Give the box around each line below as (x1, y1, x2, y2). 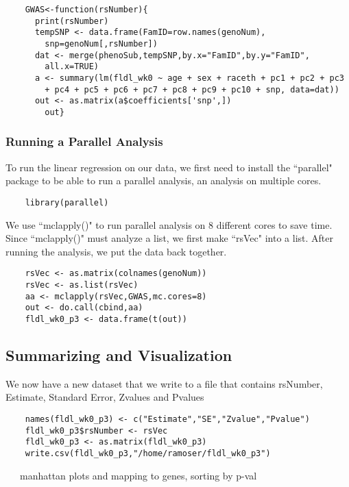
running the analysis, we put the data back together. (5, 244, 227, 258)
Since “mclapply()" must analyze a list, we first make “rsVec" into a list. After (5, 231, 333, 245)
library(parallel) (25, 197, 109, 208)
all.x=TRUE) (45, 62, 99, 72)
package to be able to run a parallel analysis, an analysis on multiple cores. (5, 173, 322, 188)
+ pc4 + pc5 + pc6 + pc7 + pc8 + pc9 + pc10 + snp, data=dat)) (45, 84, 339, 95)
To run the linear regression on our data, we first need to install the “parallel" (5, 160, 333, 174)
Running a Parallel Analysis (5, 133, 163, 150)
